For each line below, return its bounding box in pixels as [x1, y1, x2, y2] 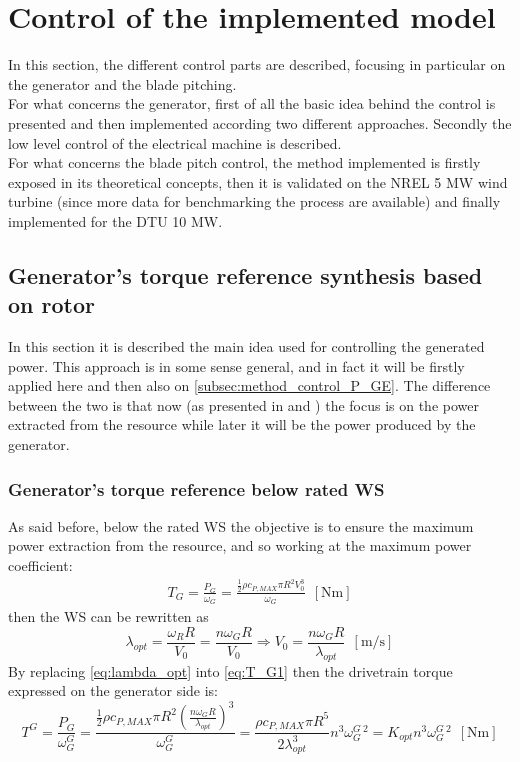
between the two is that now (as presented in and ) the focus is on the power [8, 394, 479, 415]
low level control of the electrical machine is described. [8, 132, 342, 153]
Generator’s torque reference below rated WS [8, 476, 385, 501]
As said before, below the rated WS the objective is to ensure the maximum [8, 515, 474, 536]
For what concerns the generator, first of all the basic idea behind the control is [8, 93, 496, 114]
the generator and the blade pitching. [8, 73, 237, 94]
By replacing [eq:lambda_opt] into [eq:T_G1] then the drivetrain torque [8, 660, 453, 681]
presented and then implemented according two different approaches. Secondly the [8, 112, 512, 133]
